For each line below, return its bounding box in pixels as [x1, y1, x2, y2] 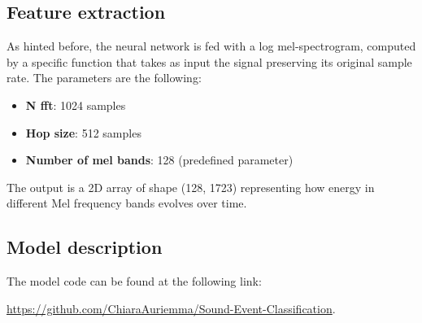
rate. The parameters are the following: [7, 69, 202, 86]
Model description [7, 234, 163, 260]
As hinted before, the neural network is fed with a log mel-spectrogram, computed [7, 37, 416, 55]
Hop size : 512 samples [25, 124, 141, 141]
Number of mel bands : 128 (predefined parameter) [25, 151, 294, 168]
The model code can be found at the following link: [7, 273, 262, 290]
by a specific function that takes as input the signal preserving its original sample [7, 53, 412, 70]
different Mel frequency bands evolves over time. [7, 194, 247, 212]
